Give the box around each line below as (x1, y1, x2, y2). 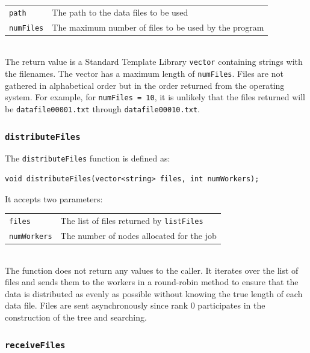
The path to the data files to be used (52, 5, 188, 18)
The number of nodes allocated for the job (60, 229, 217, 241)
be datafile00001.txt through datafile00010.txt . (5, 102, 200, 115)
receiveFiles (5, 340, 66, 350)
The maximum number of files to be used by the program (52, 20, 264, 33)
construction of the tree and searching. (5, 311, 147, 324)
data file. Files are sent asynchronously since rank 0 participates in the (5, 299, 265, 312)
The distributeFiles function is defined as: (5, 152, 170, 164)
